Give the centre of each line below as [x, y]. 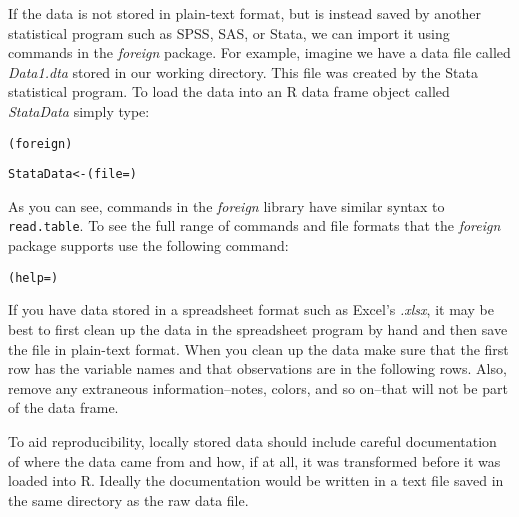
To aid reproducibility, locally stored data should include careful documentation [252, 440]
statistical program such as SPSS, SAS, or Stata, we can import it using [229, 32]
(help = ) [33, 277]
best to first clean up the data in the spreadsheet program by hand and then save [258, 328]
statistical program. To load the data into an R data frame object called [229, 91]
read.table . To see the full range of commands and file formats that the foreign [254, 225]
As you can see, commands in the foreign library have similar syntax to [226, 205]
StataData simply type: [79, 110]
